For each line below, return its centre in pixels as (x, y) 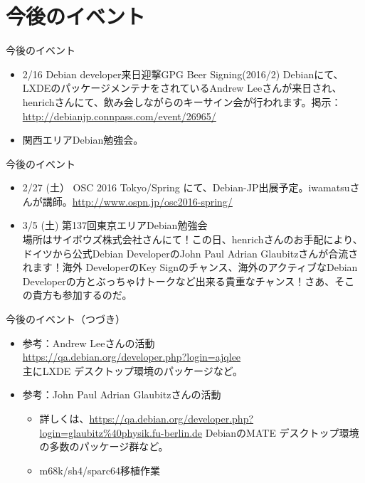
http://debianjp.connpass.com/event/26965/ (119, 116)
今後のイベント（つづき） (65, 319)
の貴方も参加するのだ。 (77, 295)
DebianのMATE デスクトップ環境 (282, 432)
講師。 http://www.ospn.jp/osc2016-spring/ (137, 201)
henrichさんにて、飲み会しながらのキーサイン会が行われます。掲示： (182, 101)
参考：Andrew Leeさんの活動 (89, 343)
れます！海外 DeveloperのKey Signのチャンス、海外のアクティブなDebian (190, 267)
